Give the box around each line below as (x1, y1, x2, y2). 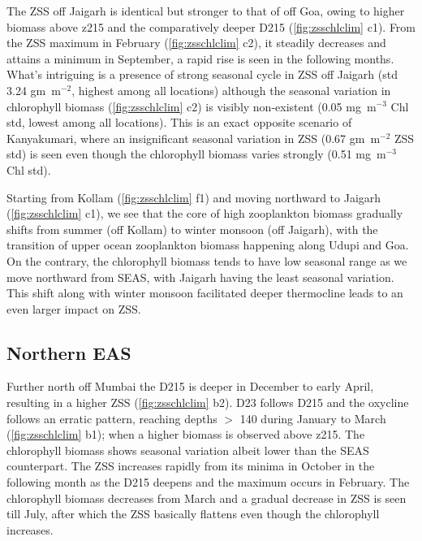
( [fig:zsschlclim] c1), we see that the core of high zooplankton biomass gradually (6, 205, 403, 222)
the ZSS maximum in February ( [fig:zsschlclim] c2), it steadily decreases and (6, 34, 386, 51)
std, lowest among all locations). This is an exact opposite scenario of (6, 114, 352, 131)
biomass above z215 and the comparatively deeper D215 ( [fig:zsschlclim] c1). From (6, 18, 416, 35)
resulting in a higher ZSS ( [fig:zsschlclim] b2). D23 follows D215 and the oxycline (6, 394, 409, 411)
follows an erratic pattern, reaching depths (6, 409, 217, 426)
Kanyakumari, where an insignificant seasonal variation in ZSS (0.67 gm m (6, 129, 381, 146)
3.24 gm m (6, 81, 61, 98)
